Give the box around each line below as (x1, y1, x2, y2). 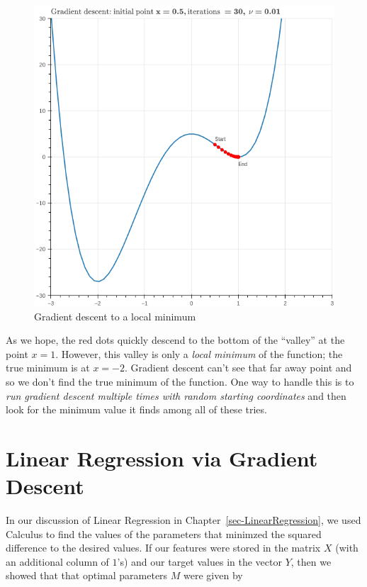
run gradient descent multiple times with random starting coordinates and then (6, 388, 346, 403)
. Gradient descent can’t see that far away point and (124, 360, 352, 375)
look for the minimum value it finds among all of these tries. (6, 402, 267, 417)
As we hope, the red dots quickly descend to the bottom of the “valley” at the (6, 332, 345, 347)
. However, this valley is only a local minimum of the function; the (55, 346, 343, 361)
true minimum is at (6, 360, 90, 375)
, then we (290, 554, 332, 569)
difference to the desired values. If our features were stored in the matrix (6, 540, 321, 555)
